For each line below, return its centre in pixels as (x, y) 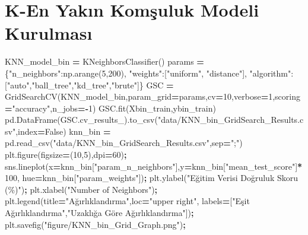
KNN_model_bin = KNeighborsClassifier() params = (104, 61)
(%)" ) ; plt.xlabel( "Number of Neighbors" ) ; (81, 189)
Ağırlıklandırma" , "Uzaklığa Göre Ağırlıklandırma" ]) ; (99, 213)
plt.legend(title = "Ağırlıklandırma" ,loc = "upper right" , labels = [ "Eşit (127, 201)
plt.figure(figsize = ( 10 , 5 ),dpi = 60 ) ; (66, 155)
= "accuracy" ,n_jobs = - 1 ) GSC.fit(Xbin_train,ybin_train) (110, 108)
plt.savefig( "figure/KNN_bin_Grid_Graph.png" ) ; (95, 224)
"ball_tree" (52, 85)
